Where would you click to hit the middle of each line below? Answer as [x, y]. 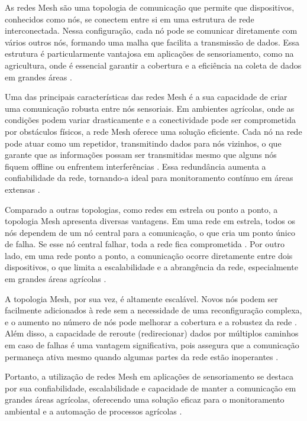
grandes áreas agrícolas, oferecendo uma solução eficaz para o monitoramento [145, 399]
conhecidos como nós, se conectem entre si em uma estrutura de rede [130, 19]
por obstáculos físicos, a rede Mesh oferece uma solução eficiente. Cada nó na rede [153, 131]
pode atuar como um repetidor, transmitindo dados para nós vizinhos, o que [143, 143]
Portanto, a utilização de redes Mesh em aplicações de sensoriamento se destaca [149, 376]
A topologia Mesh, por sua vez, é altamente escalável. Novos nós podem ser [141, 298]
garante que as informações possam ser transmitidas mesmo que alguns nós [141, 155]
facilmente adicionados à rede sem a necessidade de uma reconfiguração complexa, [153, 310]
